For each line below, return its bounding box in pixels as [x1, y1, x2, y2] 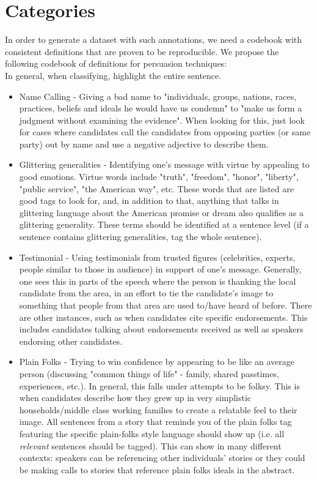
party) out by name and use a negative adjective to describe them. [19, 137, 269, 150]
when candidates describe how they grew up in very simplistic [19, 391, 251, 404]
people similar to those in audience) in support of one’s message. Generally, [19, 263, 302, 276]
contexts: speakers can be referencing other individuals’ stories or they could [19, 451, 305, 464]
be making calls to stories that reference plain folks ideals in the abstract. [19, 463, 295, 476]
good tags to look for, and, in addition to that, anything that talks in [19, 194, 279, 207]
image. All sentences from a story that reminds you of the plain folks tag [19, 415, 292, 428]
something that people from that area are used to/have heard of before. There [19, 299, 312, 311]
